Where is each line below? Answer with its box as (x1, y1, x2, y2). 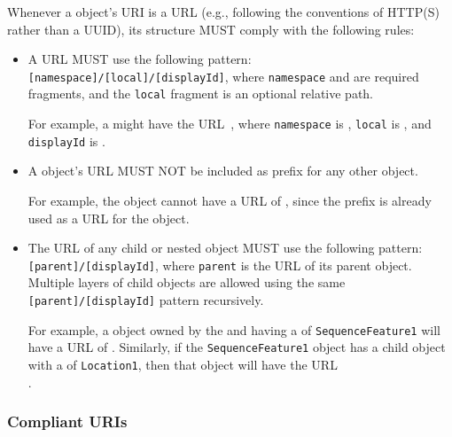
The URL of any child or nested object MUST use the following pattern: (27, 238, 423, 257)
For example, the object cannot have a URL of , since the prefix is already (27, 191, 432, 209)
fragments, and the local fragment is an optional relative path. (27, 84, 374, 103)
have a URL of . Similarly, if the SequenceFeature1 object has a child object (27, 338, 446, 356)
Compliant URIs (7, 410, 128, 433)
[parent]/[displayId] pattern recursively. (27, 291, 264, 309)
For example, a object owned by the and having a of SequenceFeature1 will (27, 320, 440, 339)
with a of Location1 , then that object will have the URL (27, 355, 338, 373)
